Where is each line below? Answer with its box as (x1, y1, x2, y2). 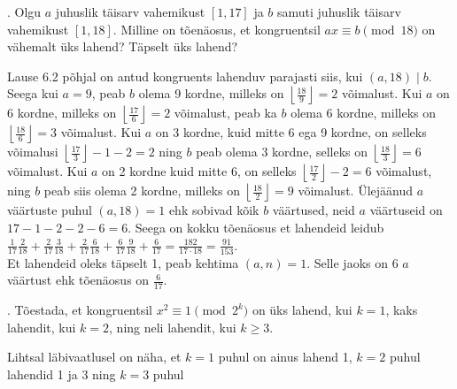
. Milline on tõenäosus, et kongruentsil (112, 19, 321, 38)
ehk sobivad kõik (168, 201, 259, 219)
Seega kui (7, 84, 58, 103)
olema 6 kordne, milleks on (290, 103, 436, 122)
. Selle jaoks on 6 (306, 253, 399, 271)
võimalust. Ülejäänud (298, 181, 413, 200)
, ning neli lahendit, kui (109, 317, 236, 336)
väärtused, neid (272, 201, 355, 219)
